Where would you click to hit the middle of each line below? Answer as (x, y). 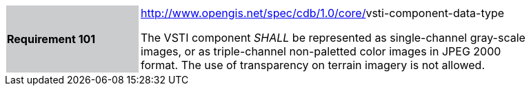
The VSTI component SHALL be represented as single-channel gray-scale (333, 38)
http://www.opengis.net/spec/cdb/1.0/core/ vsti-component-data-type (323, 13)
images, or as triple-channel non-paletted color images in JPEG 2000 (321, 51)
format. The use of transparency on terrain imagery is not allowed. (313, 65)
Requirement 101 (51, 39)
